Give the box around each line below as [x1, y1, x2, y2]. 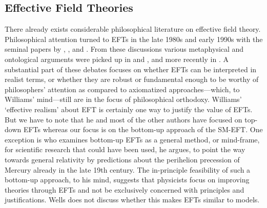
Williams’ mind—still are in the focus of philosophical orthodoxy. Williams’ [5, 94, 242, 105]
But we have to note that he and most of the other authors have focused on [5, 114, 242, 124]
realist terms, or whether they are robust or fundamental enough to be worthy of [5, 74, 259, 85]
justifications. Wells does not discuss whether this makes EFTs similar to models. [5, 194, 260, 205]
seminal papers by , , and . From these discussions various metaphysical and [5, 44, 244, 54]
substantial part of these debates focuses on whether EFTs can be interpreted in [5, 64, 257, 74]
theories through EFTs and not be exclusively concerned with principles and [5, 184, 244, 195]
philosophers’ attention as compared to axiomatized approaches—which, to [5, 84, 240, 94]
